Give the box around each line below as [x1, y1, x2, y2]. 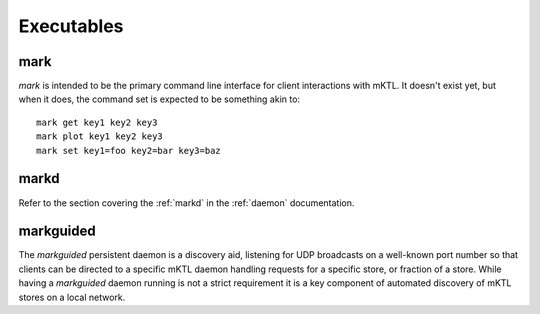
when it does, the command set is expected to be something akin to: [18, 93, 300, 105]
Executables [18, 15, 124, 37]
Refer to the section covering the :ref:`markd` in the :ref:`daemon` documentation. [18, 196, 355, 209]
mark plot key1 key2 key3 [36, 131, 164, 142]
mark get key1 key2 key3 [36, 116, 158, 128]
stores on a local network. [18, 291, 126, 303]
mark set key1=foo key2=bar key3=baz [36, 145, 222, 156]
